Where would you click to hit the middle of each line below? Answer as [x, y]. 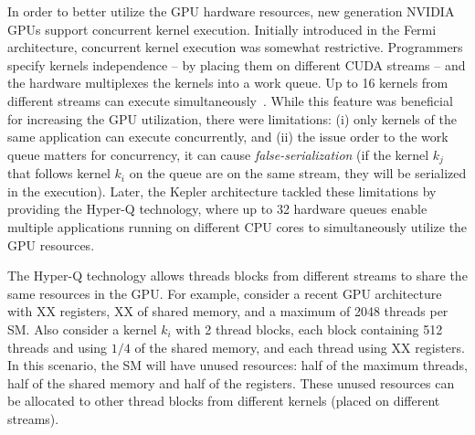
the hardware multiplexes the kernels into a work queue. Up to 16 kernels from [228, 83]
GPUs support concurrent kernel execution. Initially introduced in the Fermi [222, 29]
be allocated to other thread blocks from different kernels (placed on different [224, 401]
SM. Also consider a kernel [82, 329]
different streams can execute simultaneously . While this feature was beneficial [230, 100]
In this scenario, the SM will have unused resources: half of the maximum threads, [237, 365]
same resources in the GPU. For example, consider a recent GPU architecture [225, 293]
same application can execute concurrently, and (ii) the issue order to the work [228, 137]
